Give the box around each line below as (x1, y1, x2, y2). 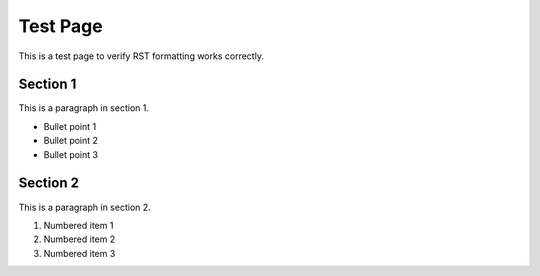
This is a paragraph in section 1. (18, 102, 150, 114)
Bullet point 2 (43, 135, 99, 147)
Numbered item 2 (43, 233, 116, 245)
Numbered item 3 (43, 247, 116, 259)
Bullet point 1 (43, 120, 97, 132)
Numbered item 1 (43, 219, 114, 231)
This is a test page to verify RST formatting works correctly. (18, 50, 265, 62)
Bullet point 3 (43, 148, 99, 160)
